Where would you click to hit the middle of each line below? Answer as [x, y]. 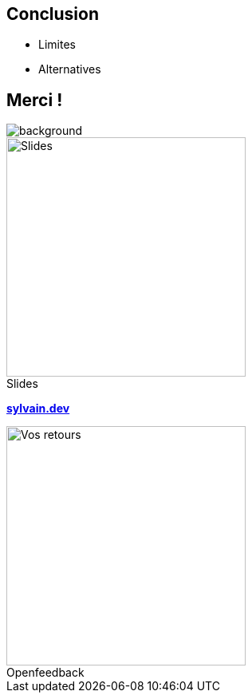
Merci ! [35, 100]
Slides [22, 384]
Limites [57, 45]
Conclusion [53, 14]
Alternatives [70, 69]
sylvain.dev [38, 409]
